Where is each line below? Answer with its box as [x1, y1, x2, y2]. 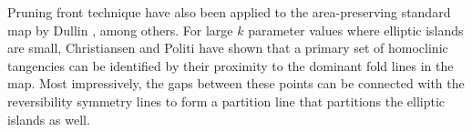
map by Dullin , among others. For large [7, 20, 233, 39]
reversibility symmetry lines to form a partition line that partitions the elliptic [7, 91, 446, 110]
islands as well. [7, 109, 90, 128]
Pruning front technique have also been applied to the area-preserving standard [7, 3, 451, 21]
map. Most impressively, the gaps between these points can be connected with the [7, 74, 465, 93]
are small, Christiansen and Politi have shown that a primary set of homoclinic [7, 38, 448, 57]
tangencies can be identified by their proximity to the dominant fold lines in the [7, 56, 454, 75]
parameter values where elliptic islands [248, 20, 464, 39]
